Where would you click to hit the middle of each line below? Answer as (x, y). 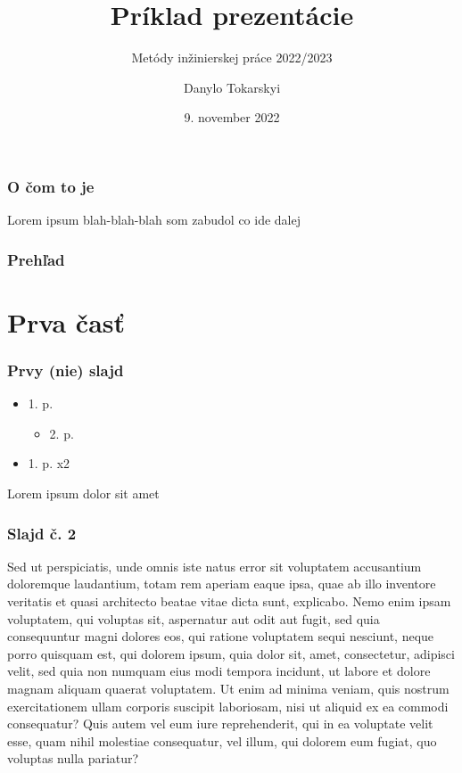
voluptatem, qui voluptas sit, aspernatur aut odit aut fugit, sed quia (194, 618)
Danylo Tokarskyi (232, 87)
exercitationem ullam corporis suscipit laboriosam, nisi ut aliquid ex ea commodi (228, 706)
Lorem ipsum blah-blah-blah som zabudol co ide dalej (154, 220)
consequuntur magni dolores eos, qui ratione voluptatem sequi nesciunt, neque (221, 636)
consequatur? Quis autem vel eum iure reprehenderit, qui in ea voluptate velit (220, 724)
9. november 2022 (232, 117)
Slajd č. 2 (42, 533)
